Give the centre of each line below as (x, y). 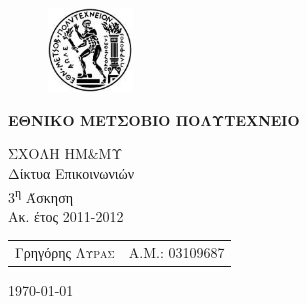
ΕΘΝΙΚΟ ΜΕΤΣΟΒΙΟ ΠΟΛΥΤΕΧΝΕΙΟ (154, 119)
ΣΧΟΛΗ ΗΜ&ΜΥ (65, 153)
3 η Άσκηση (41, 195)
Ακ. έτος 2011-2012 (66, 215)
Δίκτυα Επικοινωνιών (71, 172)
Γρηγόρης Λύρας (65, 252)
